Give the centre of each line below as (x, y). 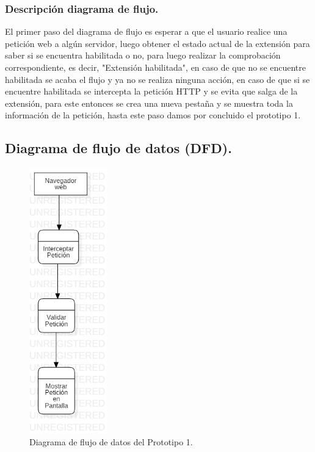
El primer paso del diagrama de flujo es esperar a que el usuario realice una (146, 31)
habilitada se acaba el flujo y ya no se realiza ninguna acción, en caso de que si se (157, 79)
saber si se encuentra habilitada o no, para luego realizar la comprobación (143, 55)
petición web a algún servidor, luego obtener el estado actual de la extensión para (157, 43)
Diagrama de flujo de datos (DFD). (118, 148)
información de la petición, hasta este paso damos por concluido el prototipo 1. (153, 115)
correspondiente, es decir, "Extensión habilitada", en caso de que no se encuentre (156, 67)
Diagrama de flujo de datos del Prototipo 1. (111, 442)
